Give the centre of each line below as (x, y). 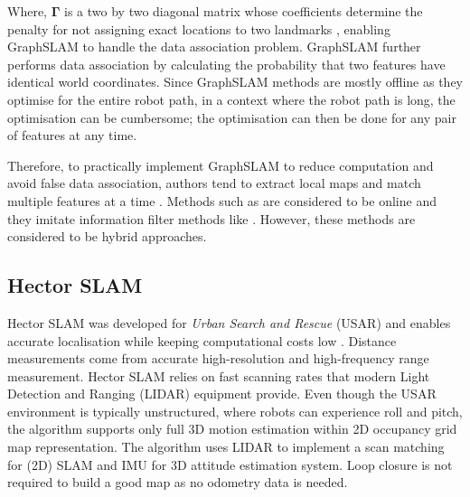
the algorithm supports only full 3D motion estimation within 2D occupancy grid (232, 429)
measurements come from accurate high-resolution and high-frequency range (218, 358)
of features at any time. (72, 135)
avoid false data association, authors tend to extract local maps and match (214, 183)
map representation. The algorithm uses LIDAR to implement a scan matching (226, 447)
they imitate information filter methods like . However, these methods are (211, 218)
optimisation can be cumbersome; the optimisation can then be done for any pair (232, 117)
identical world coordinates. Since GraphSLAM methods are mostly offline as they (235, 82)
